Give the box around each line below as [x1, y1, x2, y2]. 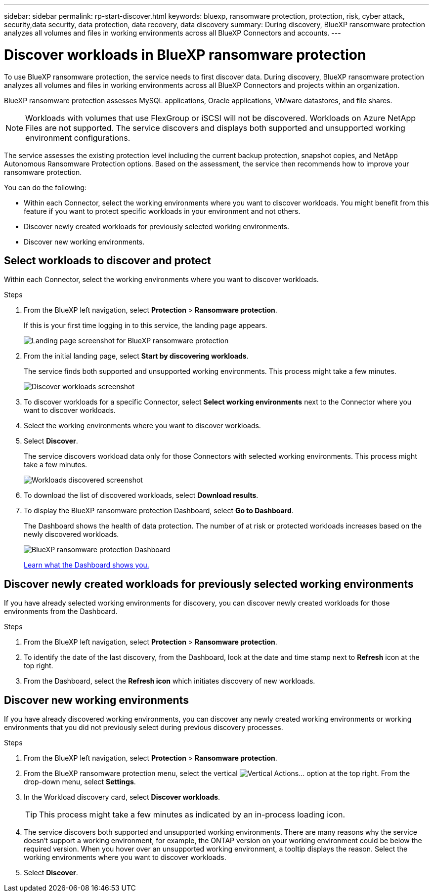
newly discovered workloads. [24, 530, 119, 539]
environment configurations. [25, 132, 130, 143]
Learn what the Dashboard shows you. [24, 561, 149, 570]
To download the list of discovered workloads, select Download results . [24, 491, 259, 500]
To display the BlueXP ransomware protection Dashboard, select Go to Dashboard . [24, 506, 294, 515]
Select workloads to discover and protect [4, 254, 211, 267]
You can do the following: [4, 183, 87, 192]
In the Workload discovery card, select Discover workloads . [24, 793, 220, 802]
